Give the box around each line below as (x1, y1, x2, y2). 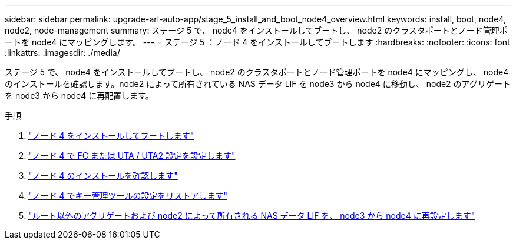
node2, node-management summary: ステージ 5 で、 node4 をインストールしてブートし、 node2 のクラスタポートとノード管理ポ (5, 25, 508, 35)
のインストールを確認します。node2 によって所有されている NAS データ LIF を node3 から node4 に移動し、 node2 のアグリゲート (5, 79, 511, 89)
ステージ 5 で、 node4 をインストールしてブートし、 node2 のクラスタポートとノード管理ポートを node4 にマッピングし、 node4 (5, 67, 509, 77)
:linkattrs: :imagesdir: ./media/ (5, 48, 120, 58)
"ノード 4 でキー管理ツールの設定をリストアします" (28, 190, 227, 200)
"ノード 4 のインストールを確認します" (28, 171, 178, 181)
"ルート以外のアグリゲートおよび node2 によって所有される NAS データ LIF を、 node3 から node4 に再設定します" (28, 210, 475, 220)
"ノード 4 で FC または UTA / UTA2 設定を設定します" (28, 151, 236, 161)
